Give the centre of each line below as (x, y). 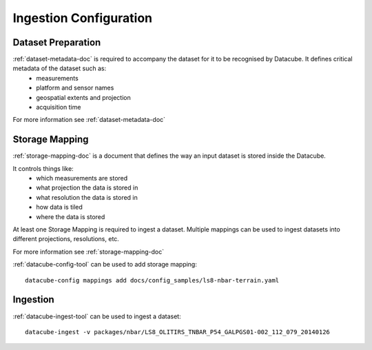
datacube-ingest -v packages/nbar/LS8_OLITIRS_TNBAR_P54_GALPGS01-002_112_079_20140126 (178, 332)
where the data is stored (71, 216)
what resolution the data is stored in (87, 197)
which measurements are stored (82, 178)
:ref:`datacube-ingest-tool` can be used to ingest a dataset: (97, 316)
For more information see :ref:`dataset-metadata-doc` (89, 120)
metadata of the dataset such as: (60, 68)
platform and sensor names (75, 88)
